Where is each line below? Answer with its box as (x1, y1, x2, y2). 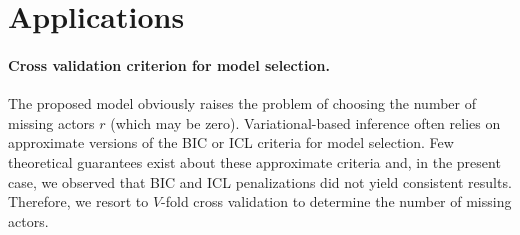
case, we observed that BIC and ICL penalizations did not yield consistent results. (8, 171, 512, 192)
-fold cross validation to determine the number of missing (161, 191, 512, 212)
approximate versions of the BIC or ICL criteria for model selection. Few (8, 132, 454, 153)
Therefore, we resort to (8, 191, 149, 212)
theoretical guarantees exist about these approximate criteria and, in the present (8, 151, 501, 172)
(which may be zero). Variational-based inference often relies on (110, 112, 501, 133)
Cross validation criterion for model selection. (8, 54, 330, 75)
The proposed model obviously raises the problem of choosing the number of (8, 93, 476, 114)
